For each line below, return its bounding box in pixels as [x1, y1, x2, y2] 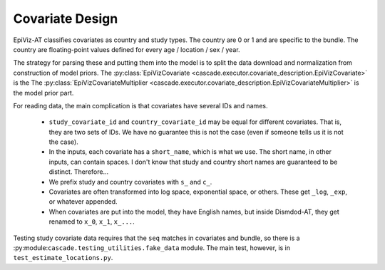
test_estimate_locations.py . [13, 254, 113, 262]
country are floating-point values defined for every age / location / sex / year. [13, 45, 240, 53]
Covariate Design [13, 11, 118, 26]
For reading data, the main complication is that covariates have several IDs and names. [13, 101, 268, 110]
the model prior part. [13, 88, 74, 97]
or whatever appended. [48, 197, 118, 206]
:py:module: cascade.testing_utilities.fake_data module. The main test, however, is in [13, 243, 291, 252]
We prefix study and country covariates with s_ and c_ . [48, 177, 212, 186]
